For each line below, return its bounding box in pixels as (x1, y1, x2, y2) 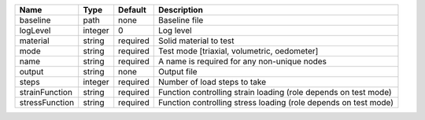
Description (157, 5, 204, 15)
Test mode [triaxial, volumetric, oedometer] (157, 45, 319, 56)
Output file (157, 67, 198, 77)
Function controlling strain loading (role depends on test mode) (157, 87, 393, 97)
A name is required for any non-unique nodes (157, 56, 327, 67)
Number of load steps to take (157, 77, 267, 87)
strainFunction (19, 87, 72, 97)
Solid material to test (157, 35, 235, 46)
